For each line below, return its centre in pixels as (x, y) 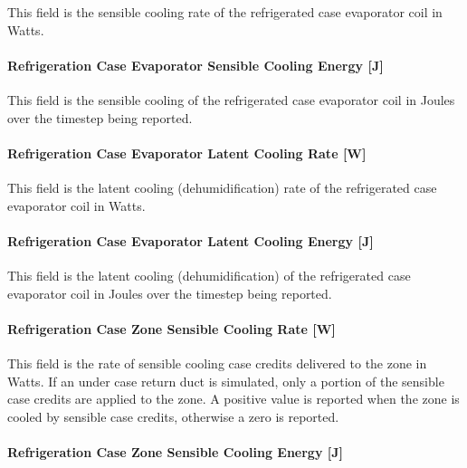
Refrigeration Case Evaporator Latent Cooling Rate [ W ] (187, 153)
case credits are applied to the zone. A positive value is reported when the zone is (233, 399)
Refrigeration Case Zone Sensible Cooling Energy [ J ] (176, 451)
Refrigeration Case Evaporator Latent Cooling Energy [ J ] (191, 240)
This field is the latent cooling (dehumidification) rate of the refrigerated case (222, 187)
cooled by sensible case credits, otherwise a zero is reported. (173, 416)
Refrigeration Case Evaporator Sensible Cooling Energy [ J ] (195, 65)
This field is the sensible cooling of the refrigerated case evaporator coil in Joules (231, 99)
